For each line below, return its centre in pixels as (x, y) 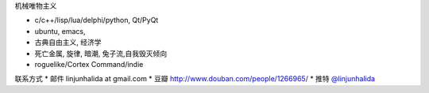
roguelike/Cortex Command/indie (89, 64)
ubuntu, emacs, (60, 31)
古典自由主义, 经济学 (68, 43)
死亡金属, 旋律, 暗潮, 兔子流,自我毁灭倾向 (100, 53)
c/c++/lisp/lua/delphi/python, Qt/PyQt (97, 20)
